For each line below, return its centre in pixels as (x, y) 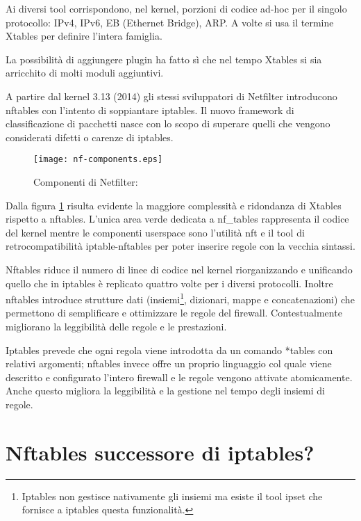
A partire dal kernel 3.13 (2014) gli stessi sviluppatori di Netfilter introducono (171, 96)
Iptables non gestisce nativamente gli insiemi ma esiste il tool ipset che (172, 496)
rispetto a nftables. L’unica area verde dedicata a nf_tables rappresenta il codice (177, 219)
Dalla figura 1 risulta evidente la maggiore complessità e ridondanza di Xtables (174, 205)
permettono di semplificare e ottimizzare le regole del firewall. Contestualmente (174, 313)
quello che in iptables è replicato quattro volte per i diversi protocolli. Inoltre (169, 283)
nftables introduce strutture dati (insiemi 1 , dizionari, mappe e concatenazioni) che (180, 298)
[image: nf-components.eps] (98, 160)
